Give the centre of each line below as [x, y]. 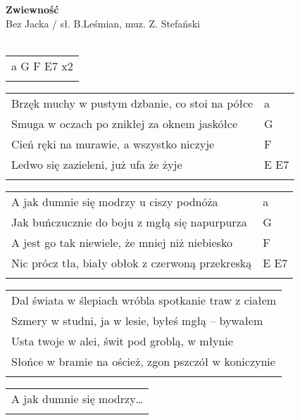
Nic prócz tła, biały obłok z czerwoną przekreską [132, 262]
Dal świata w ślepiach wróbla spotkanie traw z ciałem [144, 300]
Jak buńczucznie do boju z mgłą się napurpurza [129, 222]
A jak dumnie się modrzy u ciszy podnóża [115, 201]
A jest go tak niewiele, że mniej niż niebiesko [122, 242]
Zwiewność [32, 9]
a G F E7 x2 [42, 65]
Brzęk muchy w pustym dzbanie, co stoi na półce [132, 103]
